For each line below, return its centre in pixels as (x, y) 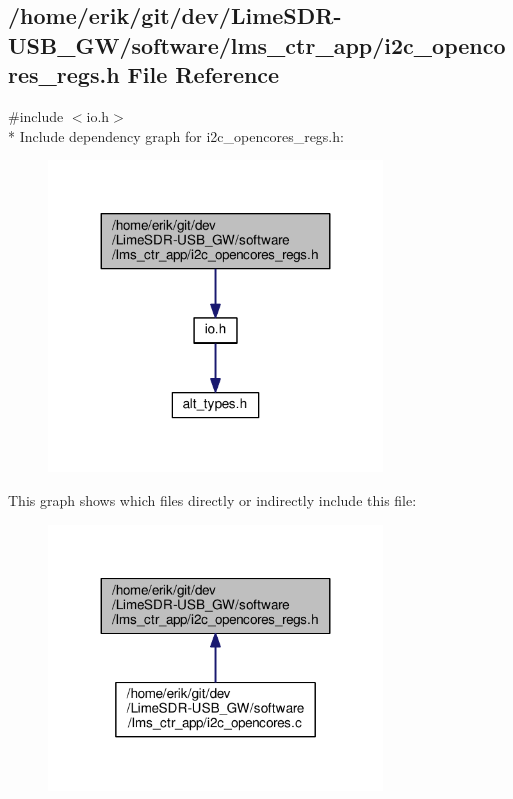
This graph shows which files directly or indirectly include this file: (212, 500)
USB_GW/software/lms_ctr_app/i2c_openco (257, 44)
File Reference (203, 74)
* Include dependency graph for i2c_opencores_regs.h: (176, 135)
